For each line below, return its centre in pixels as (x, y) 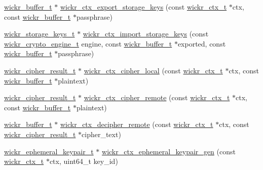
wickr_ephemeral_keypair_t (49, 151)
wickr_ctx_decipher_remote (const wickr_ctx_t (137, 124)
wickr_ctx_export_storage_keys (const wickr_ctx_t (143, 7)
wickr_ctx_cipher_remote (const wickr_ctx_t (157, 97)
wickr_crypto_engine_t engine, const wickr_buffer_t (88, 43)
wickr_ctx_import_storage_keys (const (146, 34)
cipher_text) (101, 134)
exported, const (202, 43)
